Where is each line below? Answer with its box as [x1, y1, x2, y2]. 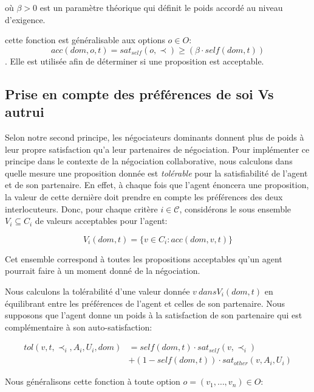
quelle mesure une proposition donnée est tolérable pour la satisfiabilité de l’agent [5, 166, 308, 179]
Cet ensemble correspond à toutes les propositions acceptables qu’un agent [5, 252, 282, 265]
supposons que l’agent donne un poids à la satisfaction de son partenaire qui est [5, 309, 302, 321]
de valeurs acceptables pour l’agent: [35, 214, 168, 227]
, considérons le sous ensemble [179, 202, 292, 215]
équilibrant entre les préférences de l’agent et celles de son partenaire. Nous [5, 296, 285, 309]
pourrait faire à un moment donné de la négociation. [5, 264, 200, 277]
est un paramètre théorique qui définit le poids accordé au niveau [39, 1, 283, 13]
